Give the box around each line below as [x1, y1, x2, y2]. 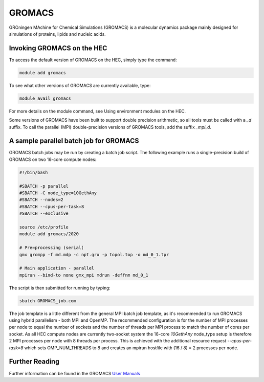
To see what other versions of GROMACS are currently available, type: [9, 82, 151, 88]
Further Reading [9, 358, 60, 366]
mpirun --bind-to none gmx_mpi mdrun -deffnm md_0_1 [19, 272, 149, 278]
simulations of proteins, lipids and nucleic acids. [9, 31, 106, 37]
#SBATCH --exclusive [19, 211, 68, 216]
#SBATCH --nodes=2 [19, 197, 64, 202]
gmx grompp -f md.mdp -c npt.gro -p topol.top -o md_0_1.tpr [19, 252, 169, 257]
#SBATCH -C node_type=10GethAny [19, 190, 97, 196]
